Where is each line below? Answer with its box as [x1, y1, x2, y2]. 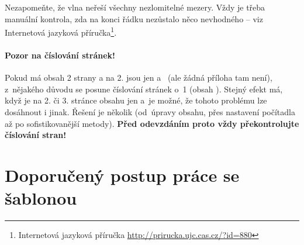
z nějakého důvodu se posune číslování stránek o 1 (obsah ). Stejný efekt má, [5, 82, 283, 95]
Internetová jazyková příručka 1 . [5, 25, 117, 38]
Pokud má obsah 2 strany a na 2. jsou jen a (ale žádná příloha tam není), [5, 71, 272, 84]
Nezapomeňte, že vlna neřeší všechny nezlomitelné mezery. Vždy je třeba [5, 1, 265, 13]
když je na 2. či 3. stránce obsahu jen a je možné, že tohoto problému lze [5, 94, 267, 106]
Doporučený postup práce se [5, 163, 240, 187]
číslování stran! [5, 129, 67, 141]
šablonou [5, 186, 77, 210]
